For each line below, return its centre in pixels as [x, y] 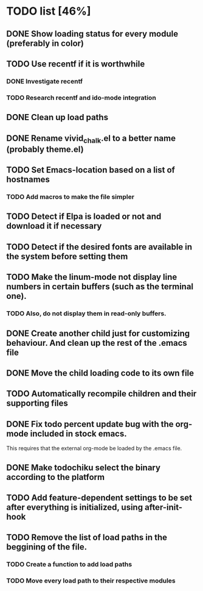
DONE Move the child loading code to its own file [100, 373]
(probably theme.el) [45, 149]
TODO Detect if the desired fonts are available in [99, 247]
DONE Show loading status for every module [92, 34]
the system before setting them [67, 256]
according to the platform [56, 477]
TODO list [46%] [49, 11]
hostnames [28, 180]
